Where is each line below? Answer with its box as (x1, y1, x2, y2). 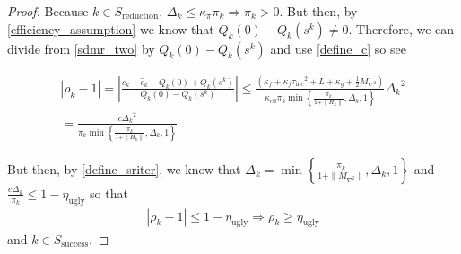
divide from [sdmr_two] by (7, 39, 155, 57)
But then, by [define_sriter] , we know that (7, 159, 241, 178)
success (61, 239, 89, 249)
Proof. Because (7, 2, 89, 20)
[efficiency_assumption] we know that (7, 19, 214, 38)
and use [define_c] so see (270, 39, 406, 57)
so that (90, 183, 128, 202)
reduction (122, 12, 159, 22)
